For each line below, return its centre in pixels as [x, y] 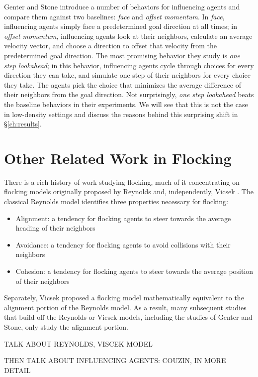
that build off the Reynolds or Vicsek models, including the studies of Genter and [128, 317]
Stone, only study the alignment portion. [66, 326]
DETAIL [17, 370]
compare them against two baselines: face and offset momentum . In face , [114, 16]
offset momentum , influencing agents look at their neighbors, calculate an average [128, 36]
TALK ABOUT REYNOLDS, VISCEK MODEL [79, 343]
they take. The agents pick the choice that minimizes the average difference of [123, 84]
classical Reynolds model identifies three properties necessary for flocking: [116, 201]
